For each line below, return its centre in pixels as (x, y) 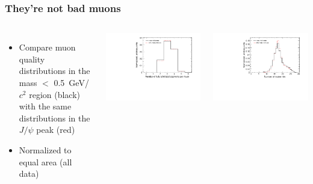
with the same (45, 106)
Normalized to (45, 149)
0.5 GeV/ (71, 82)
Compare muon (47, 47)
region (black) (55, 94)
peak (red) (56, 130)
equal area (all (45, 161)
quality (32, 59)
